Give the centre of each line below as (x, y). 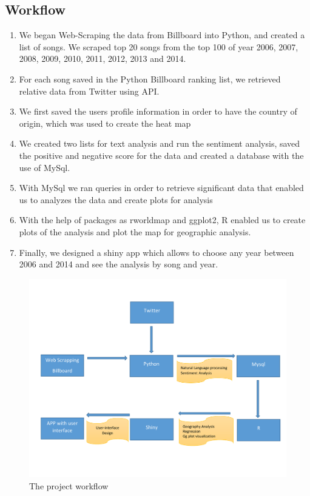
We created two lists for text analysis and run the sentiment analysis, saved (160, 143)
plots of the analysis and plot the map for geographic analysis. (135, 231)
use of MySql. (45, 167)
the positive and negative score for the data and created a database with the (161, 155)
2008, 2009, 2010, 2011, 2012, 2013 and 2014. (103, 59)
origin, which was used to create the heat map (105, 123)
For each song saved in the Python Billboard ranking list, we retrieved (150, 79)
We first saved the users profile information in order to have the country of (158, 111)
